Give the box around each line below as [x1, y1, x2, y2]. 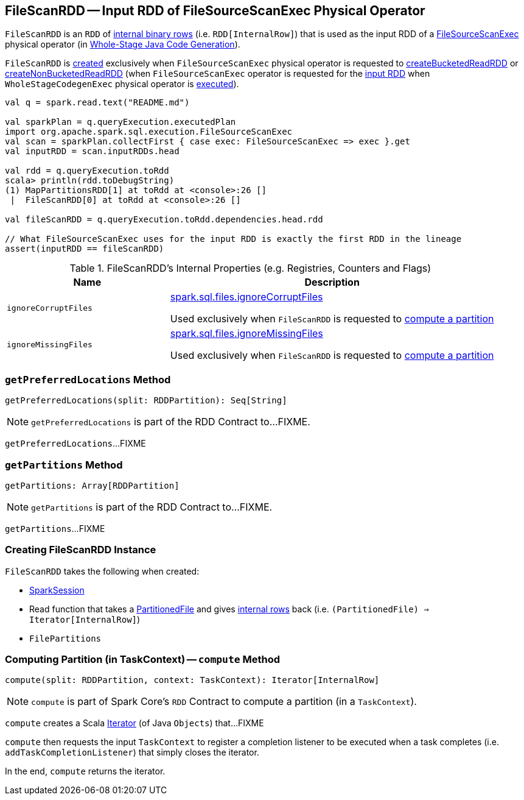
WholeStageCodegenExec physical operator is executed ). [5, 79, 239, 90]
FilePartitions [29, 633, 102, 643]
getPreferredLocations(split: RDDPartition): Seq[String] [5, 395, 287, 406]
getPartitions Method [5, 458, 123, 471]
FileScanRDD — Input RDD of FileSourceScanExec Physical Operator [5, 3, 425, 18]
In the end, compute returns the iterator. [5, 766, 166, 777]
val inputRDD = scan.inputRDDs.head [5, 146, 180, 157]
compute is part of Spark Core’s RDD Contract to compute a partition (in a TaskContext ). [31, 695, 417, 708]
